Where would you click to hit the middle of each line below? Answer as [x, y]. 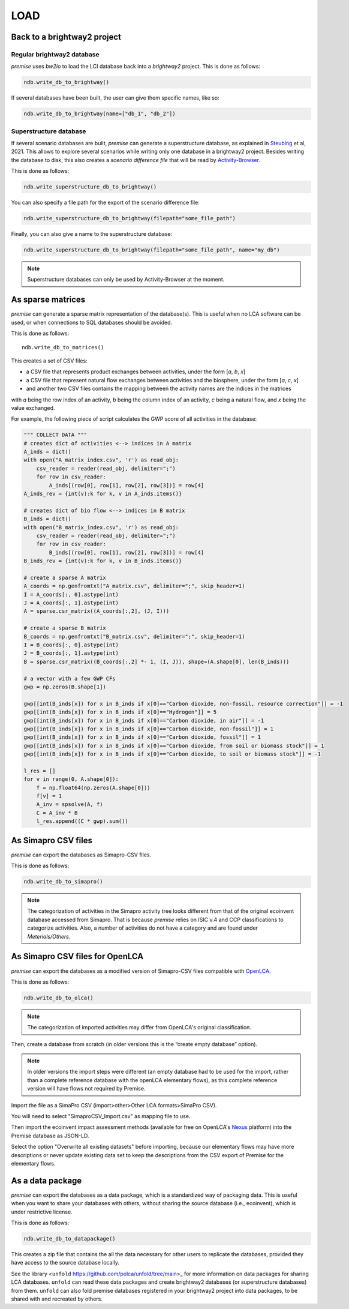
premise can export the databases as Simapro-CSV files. [81, 855]
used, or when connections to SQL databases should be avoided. [92, 322]
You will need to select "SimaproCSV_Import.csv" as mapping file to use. [101, 1116]
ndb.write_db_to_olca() [59, 998]
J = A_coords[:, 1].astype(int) [71, 603]
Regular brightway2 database [55, 54]
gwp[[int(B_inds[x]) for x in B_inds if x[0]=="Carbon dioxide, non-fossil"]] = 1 [149, 729]
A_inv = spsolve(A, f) [70, 805]
